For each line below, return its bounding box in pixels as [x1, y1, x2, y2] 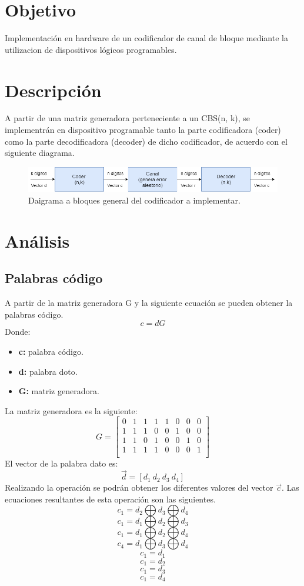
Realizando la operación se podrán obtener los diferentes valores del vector [5, 481, 273, 494]
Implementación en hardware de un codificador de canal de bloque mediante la [5, 32, 288, 44]
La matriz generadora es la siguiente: [5, 404, 138, 417]
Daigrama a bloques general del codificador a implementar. [28, 194, 240, 206]
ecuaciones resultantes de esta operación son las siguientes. [5, 492, 216, 505]
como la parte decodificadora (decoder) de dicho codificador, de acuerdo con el [5, 135, 288, 147]
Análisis [5, 228, 70, 252]
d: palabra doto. [18, 365, 78, 377]
